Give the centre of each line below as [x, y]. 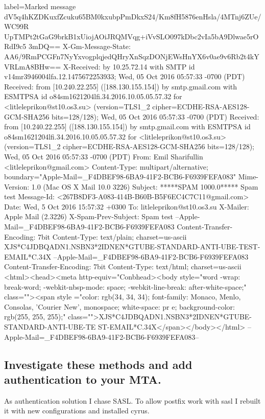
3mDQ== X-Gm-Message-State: [80, 46]
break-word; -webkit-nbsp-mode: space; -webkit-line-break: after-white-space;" [125, 286]
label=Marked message [40, 6]
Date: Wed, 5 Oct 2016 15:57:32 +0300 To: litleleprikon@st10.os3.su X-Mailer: [127, 206]
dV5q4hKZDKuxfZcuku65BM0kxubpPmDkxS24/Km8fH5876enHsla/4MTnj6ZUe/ [133, 16]
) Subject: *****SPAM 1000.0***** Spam [192, 186]
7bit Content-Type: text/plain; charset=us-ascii [112, 236]
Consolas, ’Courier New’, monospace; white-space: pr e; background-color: [119, 306]
